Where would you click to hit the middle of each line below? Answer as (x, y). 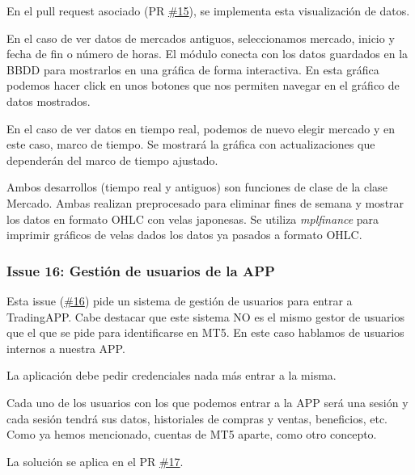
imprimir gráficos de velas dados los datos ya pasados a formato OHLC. (184, 235)
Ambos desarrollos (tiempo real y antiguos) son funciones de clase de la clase (197, 187)
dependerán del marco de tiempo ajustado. (112, 160)
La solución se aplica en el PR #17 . (95, 461)
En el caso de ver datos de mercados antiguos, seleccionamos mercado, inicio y (201, 38)
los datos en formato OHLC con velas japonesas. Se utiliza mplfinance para (193, 219)
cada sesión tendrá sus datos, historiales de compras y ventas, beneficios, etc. (197, 418)
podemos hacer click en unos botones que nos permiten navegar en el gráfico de (203, 85)
